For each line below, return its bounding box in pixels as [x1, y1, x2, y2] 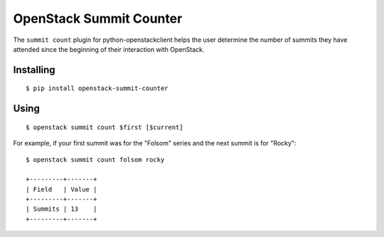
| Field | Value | [26, 185, 97, 193]
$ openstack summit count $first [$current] [26, 123, 184, 131]
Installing [13, 64, 56, 76]
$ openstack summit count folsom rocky [26, 155, 165, 163]
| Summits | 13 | [26, 205, 97, 213]
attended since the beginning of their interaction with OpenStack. [13, 45, 205, 53]
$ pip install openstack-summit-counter [26, 84, 169, 92]
